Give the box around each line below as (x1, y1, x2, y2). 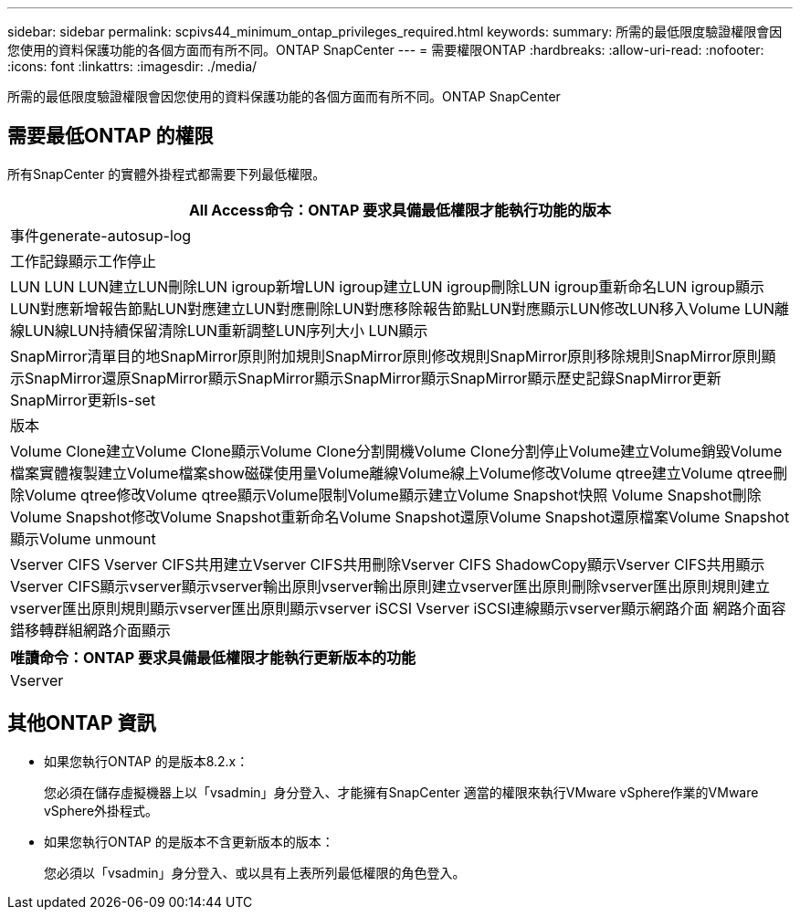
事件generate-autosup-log (10, 226, 192, 245)
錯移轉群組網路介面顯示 (10, 620, 172, 639)
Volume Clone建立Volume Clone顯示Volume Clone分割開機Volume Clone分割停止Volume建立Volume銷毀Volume (10, 441, 783, 460)
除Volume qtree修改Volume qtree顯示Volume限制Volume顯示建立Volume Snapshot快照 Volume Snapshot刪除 (10, 485, 762, 504)
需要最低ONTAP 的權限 (7, 124, 214, 148)
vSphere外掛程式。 (44, 802, 159, 818)
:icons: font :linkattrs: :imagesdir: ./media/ (7, 58, 258, 74)
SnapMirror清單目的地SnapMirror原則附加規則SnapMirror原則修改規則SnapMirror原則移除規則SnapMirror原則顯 (10, 346, 776, 365)
